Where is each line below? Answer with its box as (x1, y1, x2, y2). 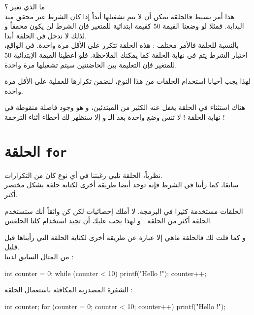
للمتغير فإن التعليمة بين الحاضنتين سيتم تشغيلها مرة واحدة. (4, 59, 177, 70)
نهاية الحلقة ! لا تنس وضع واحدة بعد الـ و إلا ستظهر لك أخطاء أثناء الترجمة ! (4, 111, 225, 122)
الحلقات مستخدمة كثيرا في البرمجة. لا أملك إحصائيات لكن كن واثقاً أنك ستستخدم (4, 206, 243, 216)
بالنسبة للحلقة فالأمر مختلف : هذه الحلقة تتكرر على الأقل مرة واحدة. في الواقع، (4, 40, 239, 50)
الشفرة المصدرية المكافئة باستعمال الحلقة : (4, 284, 133, 295)
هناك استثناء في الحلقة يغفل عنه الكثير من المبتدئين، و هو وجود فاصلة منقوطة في (4, 102, 245, 112)
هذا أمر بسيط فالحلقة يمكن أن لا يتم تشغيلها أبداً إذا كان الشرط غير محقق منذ (4, 11, 234, 21)
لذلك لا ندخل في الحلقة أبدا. (4, 30, 87, 40)
